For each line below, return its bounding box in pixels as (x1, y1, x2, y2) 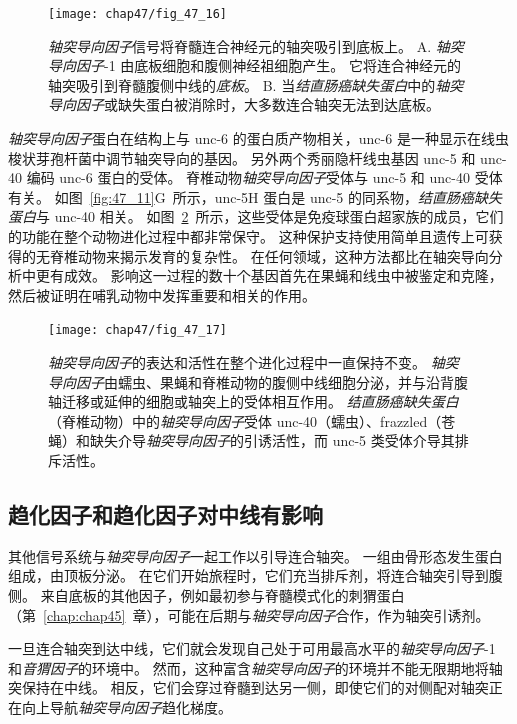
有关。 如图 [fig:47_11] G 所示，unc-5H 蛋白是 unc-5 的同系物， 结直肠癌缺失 (8, 186, 503, 207)
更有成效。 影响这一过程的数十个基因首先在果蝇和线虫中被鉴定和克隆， (35, 265, 503, 286)
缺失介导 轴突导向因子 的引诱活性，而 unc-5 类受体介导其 (89, 430, 455, 451)
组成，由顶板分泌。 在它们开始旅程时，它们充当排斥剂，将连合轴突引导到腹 (8, 565, 503, 586)
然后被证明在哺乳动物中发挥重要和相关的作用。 (8, 284, 316, 305)
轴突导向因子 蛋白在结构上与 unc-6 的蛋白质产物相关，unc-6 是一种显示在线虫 (8, 128, 509, 149)
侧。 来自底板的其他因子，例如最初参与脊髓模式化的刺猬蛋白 (8, 584, 405, 605)
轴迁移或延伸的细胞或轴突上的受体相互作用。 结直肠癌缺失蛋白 (48, 391, 459, 412)
